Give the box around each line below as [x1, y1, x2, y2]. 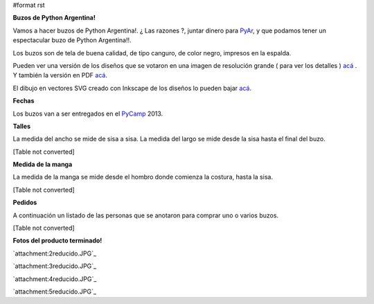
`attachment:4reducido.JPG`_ [12, 274, 97, 283]
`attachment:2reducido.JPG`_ [12, 249, 97, 258]
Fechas [12, 97, 35, 105]
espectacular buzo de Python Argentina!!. [12, 36, 132, 44]
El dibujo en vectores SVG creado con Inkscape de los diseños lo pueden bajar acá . [12, 84, 252, 92]
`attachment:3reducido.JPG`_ [12, 262, 97, 270]
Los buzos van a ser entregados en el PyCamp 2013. [12, 109, 163, 118]
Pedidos [12, 198, 37, 207]
